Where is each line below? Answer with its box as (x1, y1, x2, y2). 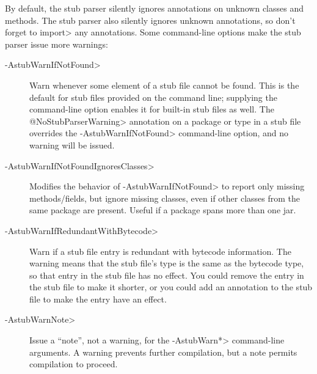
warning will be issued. (29, 138, 115, 151)
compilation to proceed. (29, 358, 118, 370)
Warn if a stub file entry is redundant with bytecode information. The (29, 244, 291, 257)
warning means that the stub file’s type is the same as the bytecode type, (29, 257, 304, 269)
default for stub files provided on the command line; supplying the (29, 90, 277, 103)
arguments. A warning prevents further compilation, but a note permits (29, 345, 297, 358)
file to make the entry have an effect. (29, 292, 167, 305)
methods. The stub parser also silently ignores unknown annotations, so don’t (5, 13, 296, 26)
